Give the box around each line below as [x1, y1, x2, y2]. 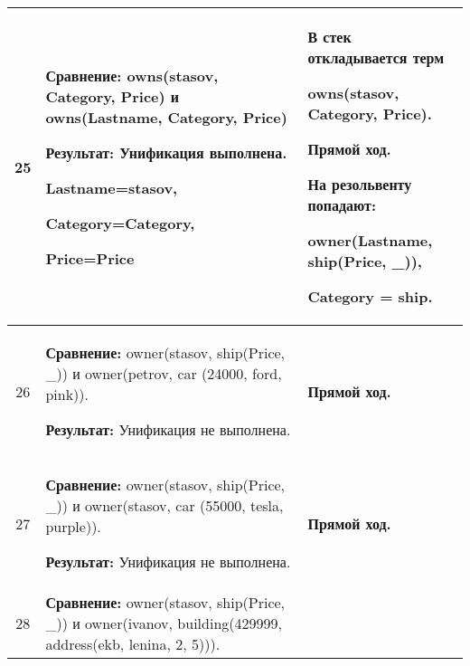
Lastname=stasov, [45, 176, 178, 198]
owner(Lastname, [307, 230, 433, 251]
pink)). [45, 384, 89, 404]
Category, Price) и [45, 85, 179, 107]
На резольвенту [307, 174, 412, 195]
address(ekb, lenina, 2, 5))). [45, 633, 221, 654]
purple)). [45, 516, 101, 537]
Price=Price [45, 247, 135, 269]
